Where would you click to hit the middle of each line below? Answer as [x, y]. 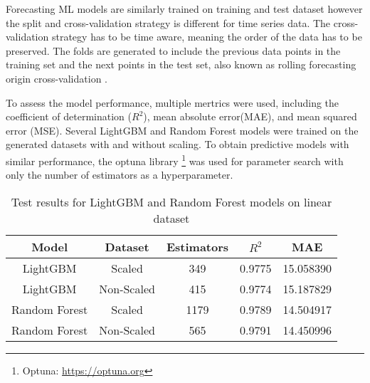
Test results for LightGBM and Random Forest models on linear [171, 201]
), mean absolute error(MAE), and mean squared [250, 116]
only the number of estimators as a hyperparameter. [120, 175]
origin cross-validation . [57, 78]
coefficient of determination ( [69, 116]
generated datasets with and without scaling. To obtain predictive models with [178, 144]
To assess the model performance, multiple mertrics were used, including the [173, 102]
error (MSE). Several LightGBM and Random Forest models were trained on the [182, 130]
